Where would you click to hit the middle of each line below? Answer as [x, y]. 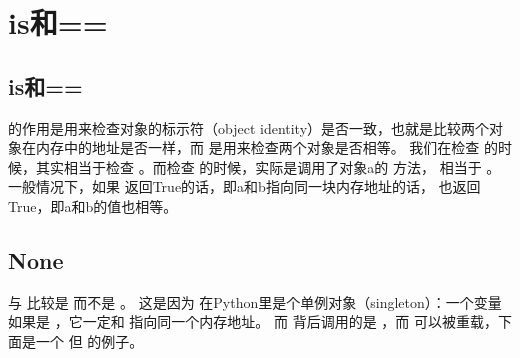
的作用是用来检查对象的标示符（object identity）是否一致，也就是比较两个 [249, 127]
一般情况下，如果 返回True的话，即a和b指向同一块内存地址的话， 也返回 [244, 186]
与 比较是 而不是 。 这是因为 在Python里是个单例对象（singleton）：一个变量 [255, 301]
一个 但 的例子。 [89, 340]
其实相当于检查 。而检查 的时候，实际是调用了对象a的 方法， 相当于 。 [268, 166]
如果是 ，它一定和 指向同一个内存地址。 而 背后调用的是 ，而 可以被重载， [253, 321]
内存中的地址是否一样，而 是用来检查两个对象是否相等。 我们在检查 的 [266, 147]
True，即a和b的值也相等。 [93, 205]
